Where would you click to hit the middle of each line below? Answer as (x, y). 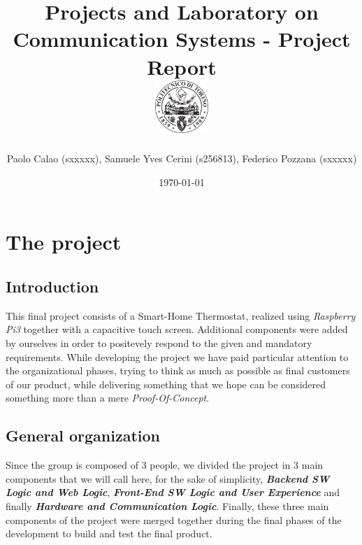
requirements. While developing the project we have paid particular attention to (177, 356)
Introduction (52, 286)
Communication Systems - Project (182, 39)
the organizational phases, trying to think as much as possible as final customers (178, 370)
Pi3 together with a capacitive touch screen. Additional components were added (177, 329)
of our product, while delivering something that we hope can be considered (166, 384)
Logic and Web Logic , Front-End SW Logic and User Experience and (173, 492)
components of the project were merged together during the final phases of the (174, 519)
